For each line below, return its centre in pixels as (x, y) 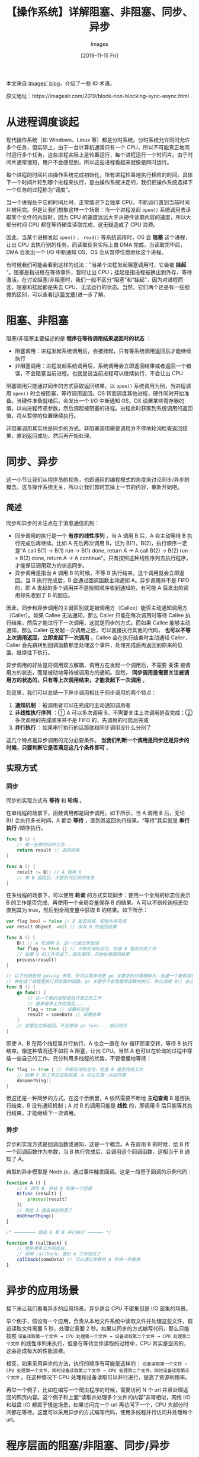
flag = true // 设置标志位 (59, 1009)
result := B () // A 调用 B (49, 872)
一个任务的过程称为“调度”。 (40, 189)
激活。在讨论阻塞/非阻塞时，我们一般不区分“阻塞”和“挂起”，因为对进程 (92, 280)
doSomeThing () (34, 1081)
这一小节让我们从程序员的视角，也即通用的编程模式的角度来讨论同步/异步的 (98, 479)
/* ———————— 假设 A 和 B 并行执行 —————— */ (59, 1232)
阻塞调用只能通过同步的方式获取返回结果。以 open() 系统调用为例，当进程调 (99, 386)
